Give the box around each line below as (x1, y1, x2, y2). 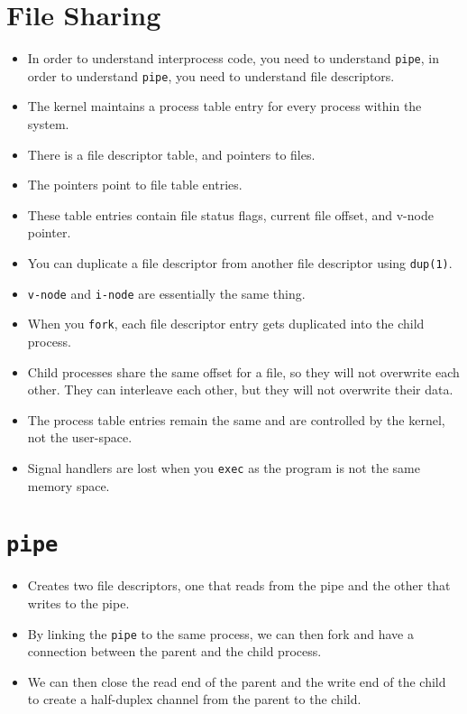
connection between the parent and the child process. (27, 642, 322, 661)
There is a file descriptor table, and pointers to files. (27, 144, 316, 163)
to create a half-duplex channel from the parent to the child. (27, 690, 362, 709)
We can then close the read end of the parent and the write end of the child (27, 672, 446, 691)
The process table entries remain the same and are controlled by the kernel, (27, 410, 445, 429)
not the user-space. (27, 428, 133, 447)
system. (27, 115, 69, 134)
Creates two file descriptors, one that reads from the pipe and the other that (27, 576, 451, 595)
